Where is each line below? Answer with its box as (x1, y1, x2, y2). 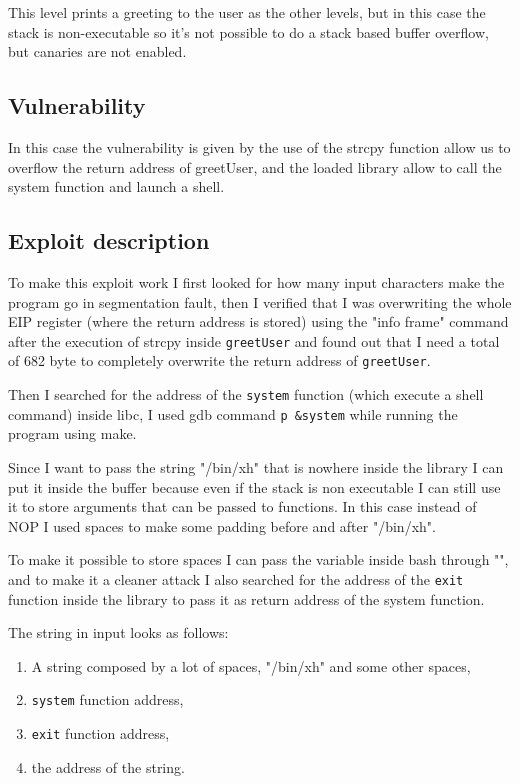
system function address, (31, 689, 184, 710)
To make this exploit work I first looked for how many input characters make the (8, 271, 505, 292)
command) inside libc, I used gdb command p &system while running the (8, 403, 458, 424)
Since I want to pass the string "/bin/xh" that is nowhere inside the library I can (8, 456, 504, 477)
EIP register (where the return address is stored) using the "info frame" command (8, 311, 509, 332)
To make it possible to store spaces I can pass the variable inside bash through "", (8, 549, 509, 570)
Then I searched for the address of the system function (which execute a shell (8, 384, 484, 405)
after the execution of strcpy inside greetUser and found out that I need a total (8, 330, 500, 351)
